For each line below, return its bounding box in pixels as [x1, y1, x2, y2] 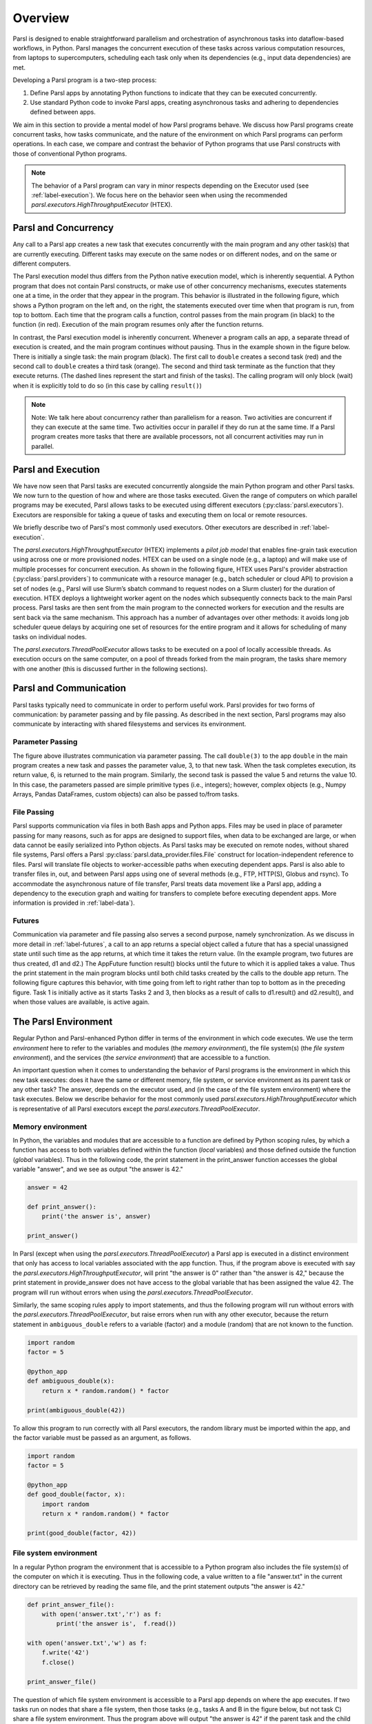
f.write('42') [41, 1649, 90, 1656]
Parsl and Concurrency [12, 222, 114, 234]
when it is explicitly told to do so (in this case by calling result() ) [12, 381, 203, 390]
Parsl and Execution [12, 463, 100, 475]
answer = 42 [27, 1183, 68, 1192]
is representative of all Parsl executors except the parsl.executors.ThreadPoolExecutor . [12, 1104, 260, 1113]
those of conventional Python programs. [12, 149, 127, 158]
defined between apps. [30, 108, 96, 117]
